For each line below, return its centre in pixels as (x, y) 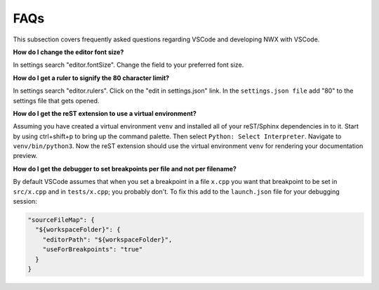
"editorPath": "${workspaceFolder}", (107, 239)
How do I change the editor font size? (68, 52)
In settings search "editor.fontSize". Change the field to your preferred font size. (128, 65)
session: (25, 202)
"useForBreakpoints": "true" (93, 250)
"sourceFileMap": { (61, 220)
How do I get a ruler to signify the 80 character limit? (91, 78)
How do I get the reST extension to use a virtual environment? (105, 113)
